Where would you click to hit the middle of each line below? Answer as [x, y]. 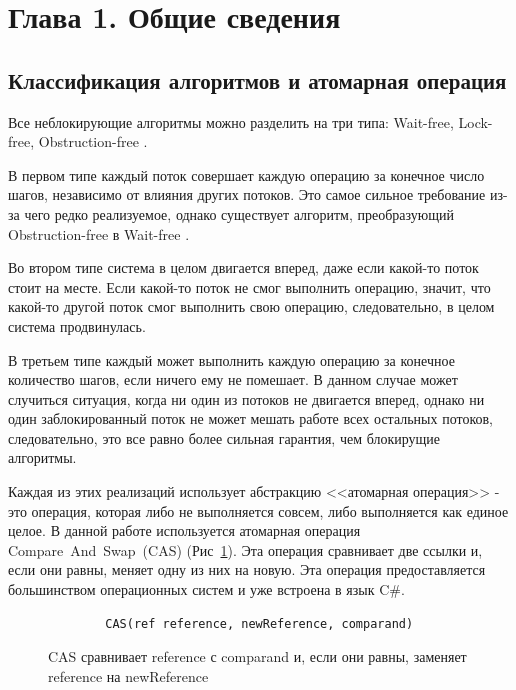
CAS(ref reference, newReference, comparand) [259, 623]
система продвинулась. [77, 325]
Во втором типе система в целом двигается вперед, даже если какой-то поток [243, 267]
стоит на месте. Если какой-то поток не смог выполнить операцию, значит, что [249, 286]
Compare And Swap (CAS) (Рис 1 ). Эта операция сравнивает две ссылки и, [245, 549]
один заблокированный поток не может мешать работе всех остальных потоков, [250, 418]
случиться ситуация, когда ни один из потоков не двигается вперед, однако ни [246, 398]
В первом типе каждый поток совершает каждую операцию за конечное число [246, 174]
